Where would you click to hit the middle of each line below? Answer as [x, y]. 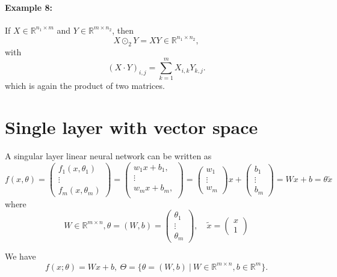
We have [20, 256]
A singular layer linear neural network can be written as [108, 156]
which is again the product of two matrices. [85, 86]
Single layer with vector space [131, 127]
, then [123, 30]
